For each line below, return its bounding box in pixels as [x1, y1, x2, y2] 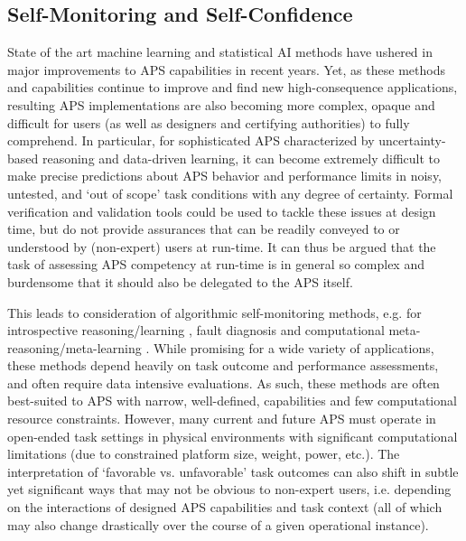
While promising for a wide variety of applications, [153, 338, 434, 357]
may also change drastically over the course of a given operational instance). [7, 515, 429, 534]
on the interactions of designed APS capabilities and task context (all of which [7, 498, 443, 517]
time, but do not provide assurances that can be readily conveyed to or [7, 219, 400, 238]
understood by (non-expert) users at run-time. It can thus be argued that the [7, 237, 436, 256]
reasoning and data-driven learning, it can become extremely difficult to [42, 148, 441, 167]
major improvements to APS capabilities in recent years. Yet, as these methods [7, 60, 445, 79]
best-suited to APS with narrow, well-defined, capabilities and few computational [7, 391, 457, 410]
